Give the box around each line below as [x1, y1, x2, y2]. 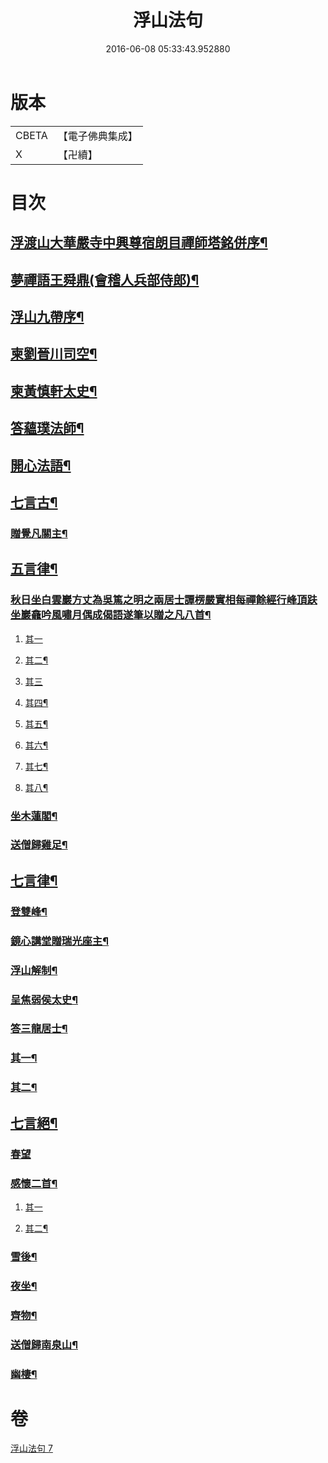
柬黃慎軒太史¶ [10, 382, 98, 400]
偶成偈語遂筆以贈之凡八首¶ [81, 608, 212, 622]
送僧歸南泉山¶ [10, 1337, 78, 1351]
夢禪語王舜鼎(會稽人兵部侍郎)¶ [10, 271, 200, 288]
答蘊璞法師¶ [10, 420, 85, 437]
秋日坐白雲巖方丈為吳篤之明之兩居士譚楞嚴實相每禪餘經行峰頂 [10, 593, 308, 607]
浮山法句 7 [10, 1442, 53, 1455]
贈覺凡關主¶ [10, 526, 68, 540]
